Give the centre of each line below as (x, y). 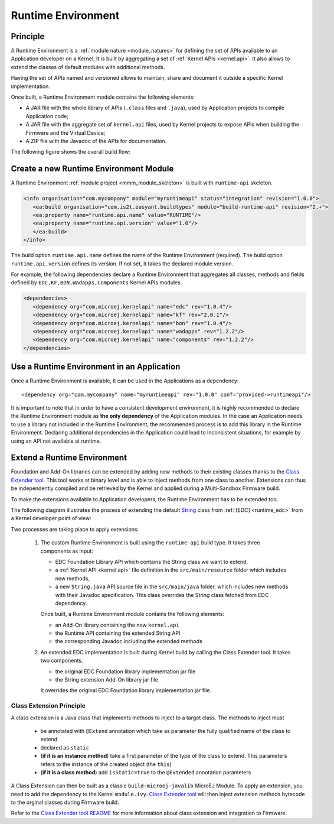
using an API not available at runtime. (56, 441)
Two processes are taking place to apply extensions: (75, 529)
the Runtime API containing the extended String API (118, 633)
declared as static (65, 747)
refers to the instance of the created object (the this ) (106, 764)
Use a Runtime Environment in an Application (96, 367)
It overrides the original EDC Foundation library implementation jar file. (126, 690)
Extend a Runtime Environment (69, 458)
